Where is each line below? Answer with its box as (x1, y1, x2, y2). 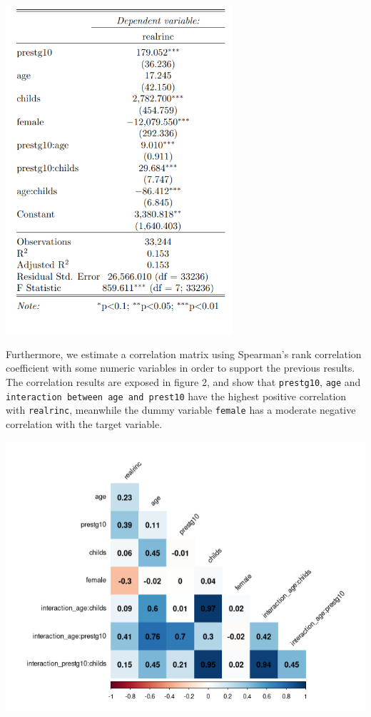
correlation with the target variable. (6, 417, 163, 431)
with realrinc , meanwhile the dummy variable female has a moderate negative (6, 402, 356, 417)
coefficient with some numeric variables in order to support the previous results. (6, 360, 355, 375)
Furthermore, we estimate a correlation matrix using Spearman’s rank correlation (6, 346, 362, 361)
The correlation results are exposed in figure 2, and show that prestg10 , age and (6, 375, 361, 390)
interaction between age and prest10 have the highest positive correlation (6, 388, 347, 403)
